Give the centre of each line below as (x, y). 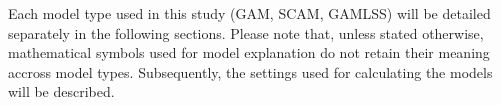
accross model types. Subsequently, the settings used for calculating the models (250, 71)
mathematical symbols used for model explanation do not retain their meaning (249, 52)
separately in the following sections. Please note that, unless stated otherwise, (246, 32)
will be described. (61, 91)
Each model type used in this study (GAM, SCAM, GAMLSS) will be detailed (249, 13)
